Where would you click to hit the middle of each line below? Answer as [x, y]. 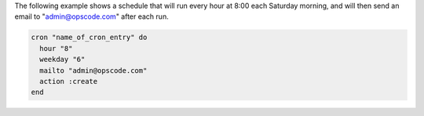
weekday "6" [62, 60]
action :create [69, 81]
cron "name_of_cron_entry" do [89, 38]
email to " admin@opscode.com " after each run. [91, 16]
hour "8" [56, 48]
